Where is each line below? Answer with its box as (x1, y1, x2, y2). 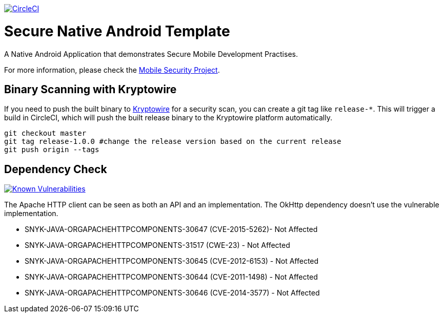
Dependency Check (4, 162, 107, 176)
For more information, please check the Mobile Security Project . (4, 65, 220, 74)
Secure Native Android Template (4, 22, 230, 40)
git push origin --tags (4, 145, 99, 154)
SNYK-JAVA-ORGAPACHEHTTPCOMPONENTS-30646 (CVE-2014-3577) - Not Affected (25, 288, 320, 298)
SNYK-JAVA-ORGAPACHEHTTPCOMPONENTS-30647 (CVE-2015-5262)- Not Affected (25, 225, 318, 234)
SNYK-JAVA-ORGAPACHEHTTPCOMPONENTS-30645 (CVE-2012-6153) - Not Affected (25, 257, 319, 266)
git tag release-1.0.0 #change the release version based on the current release (4, 137, 341, 146)
